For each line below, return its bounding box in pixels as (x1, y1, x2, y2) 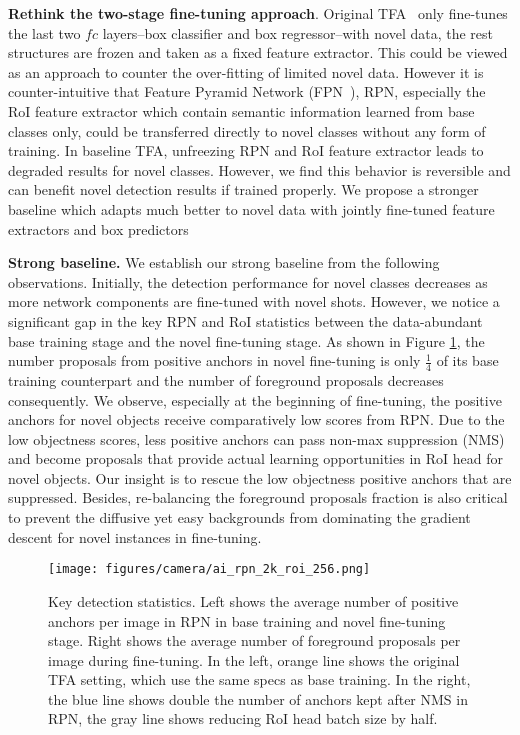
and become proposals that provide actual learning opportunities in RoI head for (8, 448, 503, 469)
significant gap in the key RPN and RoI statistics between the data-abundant (8, 310, 483, 331)
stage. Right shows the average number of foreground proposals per (48, 630, 461, 651)
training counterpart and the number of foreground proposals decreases (8, 369, 444, 390)
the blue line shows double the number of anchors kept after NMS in (48, 688, 468, 709)
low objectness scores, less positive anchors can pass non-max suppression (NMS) (8, 428, 505, 449)
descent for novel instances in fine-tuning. (8, 526, 262, 547)
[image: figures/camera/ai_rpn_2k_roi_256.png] (48, 562, 371, 577)
